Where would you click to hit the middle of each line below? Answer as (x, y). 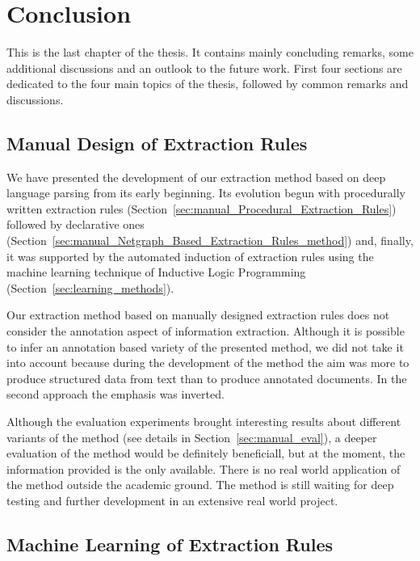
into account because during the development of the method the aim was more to (208, 363)
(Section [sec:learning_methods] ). (90, 287)
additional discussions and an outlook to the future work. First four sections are (204, 67)
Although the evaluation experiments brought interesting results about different (204, 422)
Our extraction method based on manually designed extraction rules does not (198, 315)
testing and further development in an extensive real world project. (172, 500)
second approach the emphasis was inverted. (115, 394)
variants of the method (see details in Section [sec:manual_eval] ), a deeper (192, 437)
